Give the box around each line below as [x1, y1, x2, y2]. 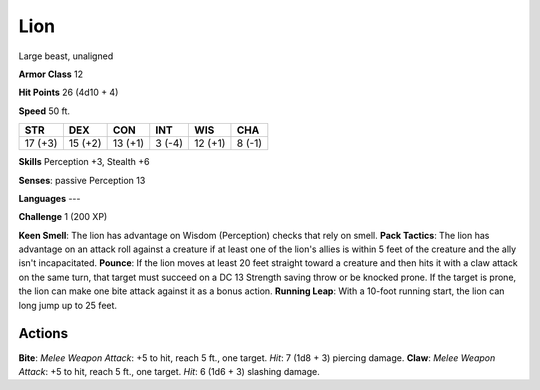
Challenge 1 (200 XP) [18, 211, 108, 223]
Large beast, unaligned [18, 50, 114, 62]
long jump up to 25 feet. [18, 299, 118, 311]
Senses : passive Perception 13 [18, 174, 146, 186]
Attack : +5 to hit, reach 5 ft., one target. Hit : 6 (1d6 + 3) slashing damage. [18, 365, 320, 377]
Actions [18, 325, 69, 342]
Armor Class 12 [18, 68, 84, 80]
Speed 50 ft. [18, 105, 70, 117]
